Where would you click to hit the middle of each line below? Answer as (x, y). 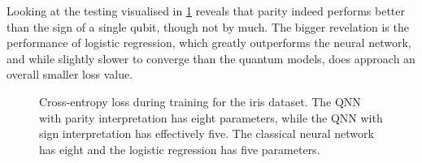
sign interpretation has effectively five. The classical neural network (207, 133)
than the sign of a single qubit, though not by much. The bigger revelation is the (208, 26)
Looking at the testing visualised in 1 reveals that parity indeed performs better (206, 11)
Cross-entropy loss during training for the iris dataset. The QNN (200, 101)
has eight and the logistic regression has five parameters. (180, 149)
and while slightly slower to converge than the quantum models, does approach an (211, 58)
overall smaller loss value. (70, 74)
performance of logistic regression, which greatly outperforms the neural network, (209, 43)
